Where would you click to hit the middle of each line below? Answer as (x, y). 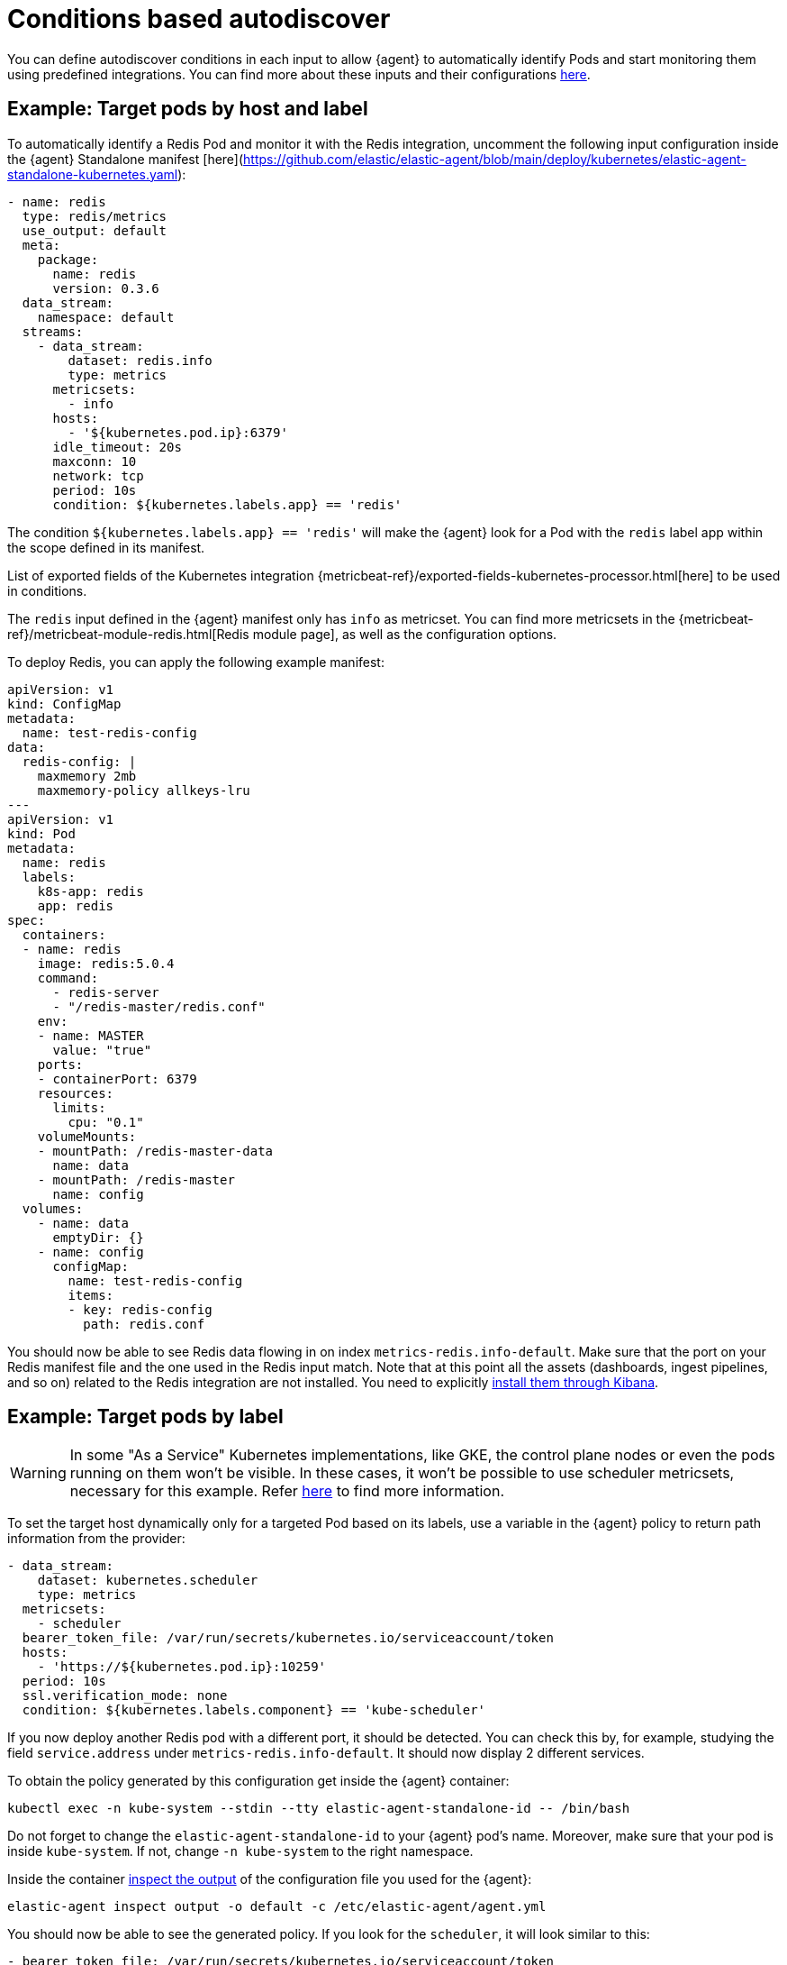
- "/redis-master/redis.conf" (159, 1006)
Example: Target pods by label (145, 1417)
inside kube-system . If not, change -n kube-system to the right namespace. (240, 1851)
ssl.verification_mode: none (125, 1696)
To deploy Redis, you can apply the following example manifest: (196, 662)
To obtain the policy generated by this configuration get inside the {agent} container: (258, 1781)
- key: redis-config (140, 1309)
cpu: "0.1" (106, 1122)
